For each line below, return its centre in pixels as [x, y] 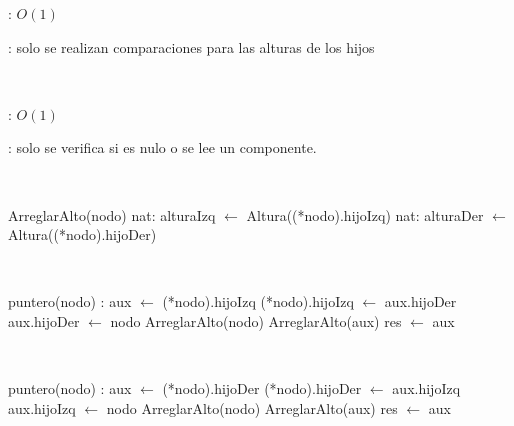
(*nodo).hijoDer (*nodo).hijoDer [262, 388]
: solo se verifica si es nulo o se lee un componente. [162, 147]
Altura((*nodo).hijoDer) [82, 234]
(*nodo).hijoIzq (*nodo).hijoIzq [258, 301]
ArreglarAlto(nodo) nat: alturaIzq [112, 214]
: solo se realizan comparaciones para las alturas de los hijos [191, 46]
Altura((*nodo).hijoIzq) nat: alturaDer [365, 214]
